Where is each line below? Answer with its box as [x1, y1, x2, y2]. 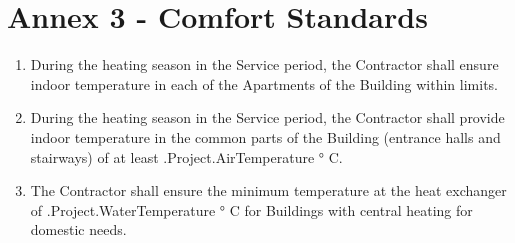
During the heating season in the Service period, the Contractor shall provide [30, 107, 505, 128]
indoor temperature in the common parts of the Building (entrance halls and [30, 126, 501, 147]
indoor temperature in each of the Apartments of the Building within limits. [30, 73, 499, 94]
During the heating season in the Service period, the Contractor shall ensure [30, 54, 499, 75]
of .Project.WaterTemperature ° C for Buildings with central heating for [30, 199, 473, 220]
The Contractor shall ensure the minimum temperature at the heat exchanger [30, 180, 507, 201]
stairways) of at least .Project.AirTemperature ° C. [30, 146, 343, 167]
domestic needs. [30, 219, 127, 240]
